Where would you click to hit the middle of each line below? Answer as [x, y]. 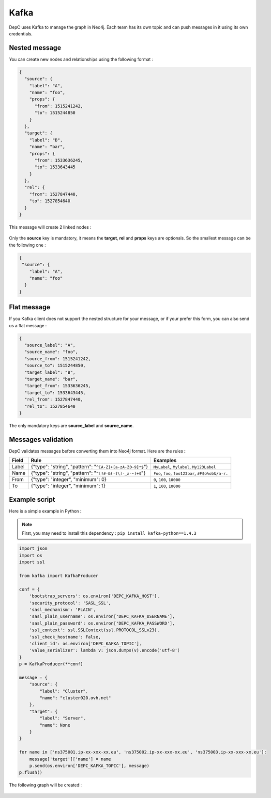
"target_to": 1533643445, [55, 392]
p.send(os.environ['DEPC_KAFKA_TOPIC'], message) [89, 766]
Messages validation [41, 439]
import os [31, 555]
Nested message [35, 48]
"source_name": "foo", [51, 352]
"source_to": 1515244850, [55, 366]
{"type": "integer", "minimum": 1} [68, 486]
